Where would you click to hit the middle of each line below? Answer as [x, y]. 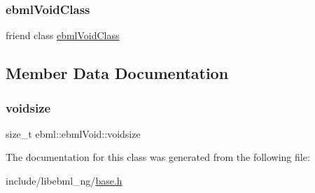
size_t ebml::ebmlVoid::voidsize [73, 133]
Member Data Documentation [117, 73]
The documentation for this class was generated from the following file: [158, 157]
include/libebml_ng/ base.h [64, 180]
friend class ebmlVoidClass [63, 35]
